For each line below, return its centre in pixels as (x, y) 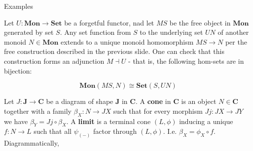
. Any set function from (95, 32)
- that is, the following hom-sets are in (186, 61)
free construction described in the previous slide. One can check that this (114, 51)
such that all (53, 131)
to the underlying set (171, 32)
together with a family (38, 111)
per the (236, 41)
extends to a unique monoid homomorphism (127, 41)
